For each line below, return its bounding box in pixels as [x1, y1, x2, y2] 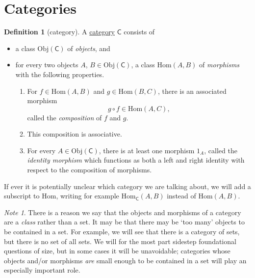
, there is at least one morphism [99, 145, 195, 155]
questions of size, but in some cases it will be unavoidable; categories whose [4, 246, 230, 256]
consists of [124, 27, 155, 37]
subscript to [4, 191, 40, 201]
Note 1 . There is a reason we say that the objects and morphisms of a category [4, 207, 241, 217]
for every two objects [15, 59, 78, 70]
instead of [167, 191, 196, 201]
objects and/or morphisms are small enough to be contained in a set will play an [4, 255, 247, 265]
